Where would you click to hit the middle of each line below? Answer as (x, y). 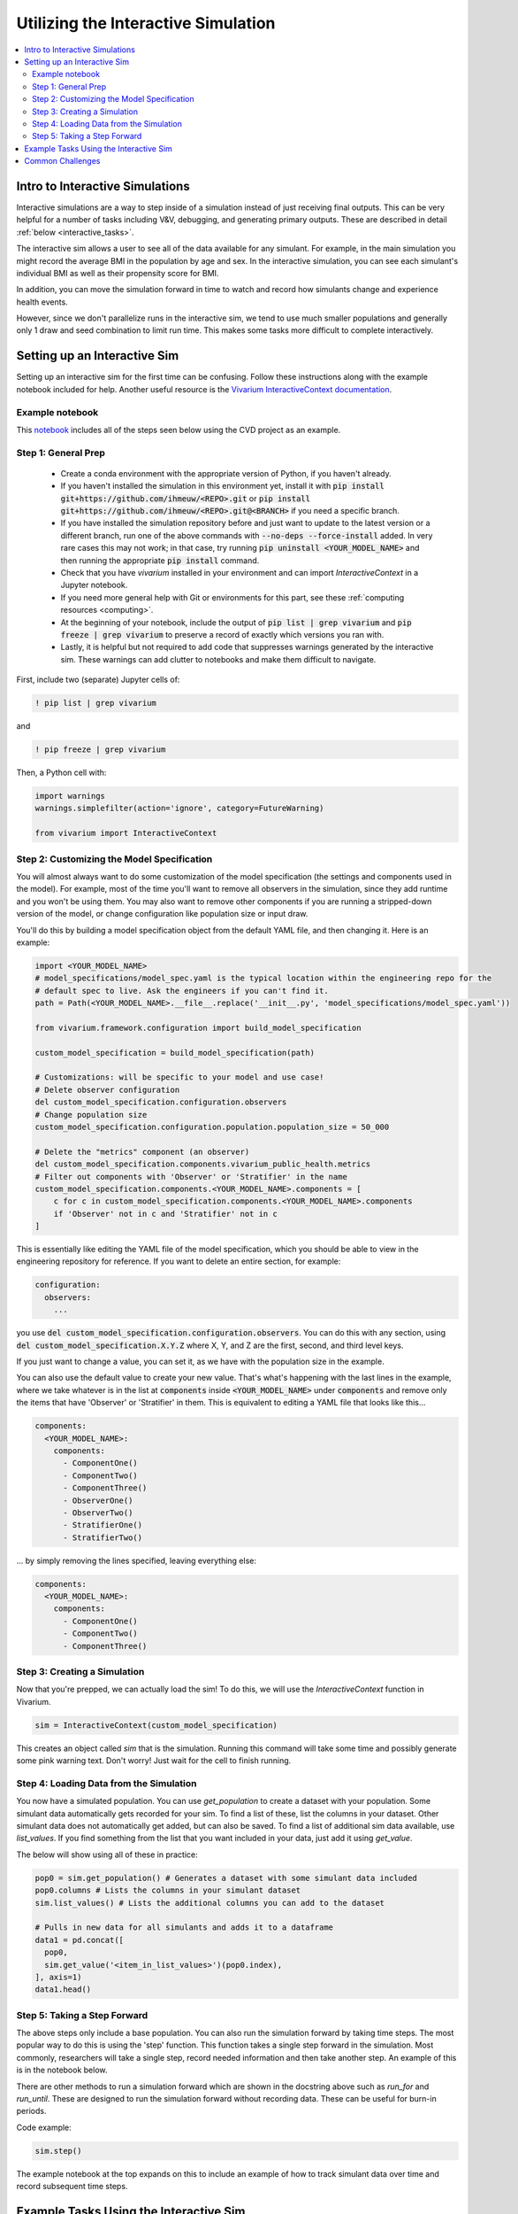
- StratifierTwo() (103, 1537)
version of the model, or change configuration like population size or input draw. (162, 914)
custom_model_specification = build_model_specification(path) (175, 1053)
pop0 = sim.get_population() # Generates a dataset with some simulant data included (226, 1878)
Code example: (44, 2127)
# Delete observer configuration (107, 1090)
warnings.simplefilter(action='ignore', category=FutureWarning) (179, 809)
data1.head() (63, 1990)
